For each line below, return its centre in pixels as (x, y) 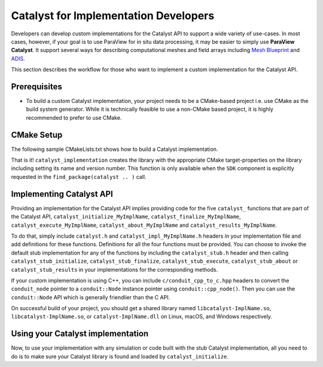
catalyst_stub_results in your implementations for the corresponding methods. (115, 269)
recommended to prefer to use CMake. (74, 117)
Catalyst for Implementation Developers (113, 16)
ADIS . (18, 58)
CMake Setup (37, 135)
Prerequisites (36, 87)
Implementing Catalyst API (62, 194)
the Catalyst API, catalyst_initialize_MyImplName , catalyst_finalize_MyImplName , (126, 217)
